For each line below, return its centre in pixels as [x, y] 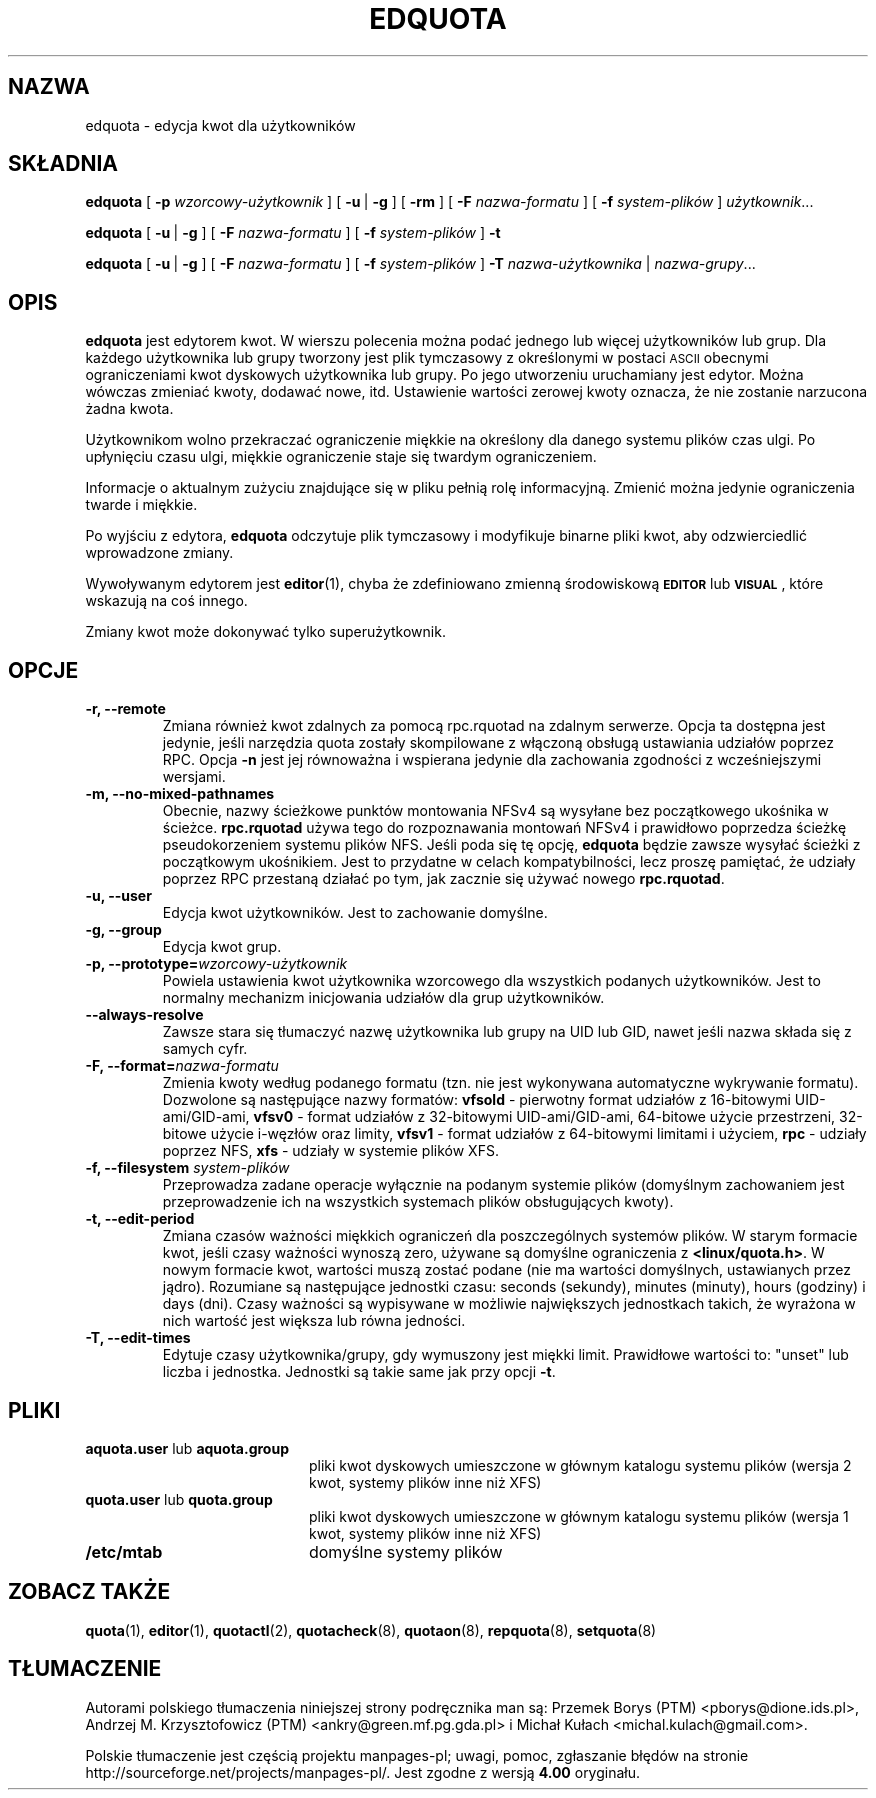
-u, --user [118, 896]
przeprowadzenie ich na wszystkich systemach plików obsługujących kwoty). [418, 1202]
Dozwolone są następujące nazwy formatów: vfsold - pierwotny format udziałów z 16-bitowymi [476, 1100]
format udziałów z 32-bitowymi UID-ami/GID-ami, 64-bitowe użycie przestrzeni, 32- [585, 1117]
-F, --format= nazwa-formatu [182, 1066]
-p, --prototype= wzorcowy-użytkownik [216, 964]
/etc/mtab [124, 1551]
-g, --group [123, 930]
